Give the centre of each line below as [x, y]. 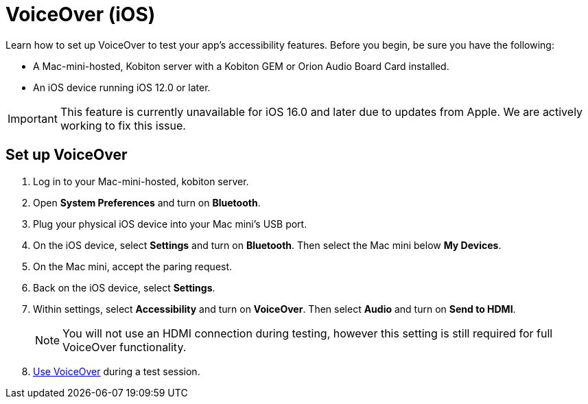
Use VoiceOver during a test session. [117, 371]
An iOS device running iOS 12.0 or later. [122, 87]
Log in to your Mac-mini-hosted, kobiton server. [141, 181]
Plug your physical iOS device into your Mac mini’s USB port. [170, 224]
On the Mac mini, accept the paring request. [133, 266]
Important [33, 118]
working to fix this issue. [123, 125]
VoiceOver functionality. [125, 347]
